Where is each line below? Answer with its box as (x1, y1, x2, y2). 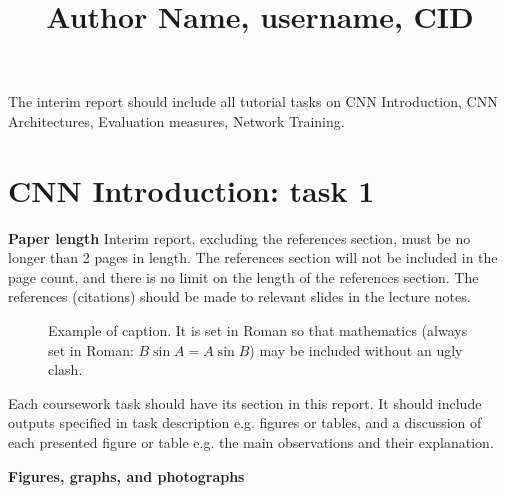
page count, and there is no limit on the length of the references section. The (8, 266, 479, 287)
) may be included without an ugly (249, 339, 463, 360)
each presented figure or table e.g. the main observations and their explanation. (8, 432, 494, 453)
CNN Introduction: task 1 (8, 169, 375, 210)
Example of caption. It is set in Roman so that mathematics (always (48, 320, 468, 341)
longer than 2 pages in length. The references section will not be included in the (8, 247, 498, 268)
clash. (48, 359, 83, 380)
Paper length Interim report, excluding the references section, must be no (8, 227, 471, 248)
